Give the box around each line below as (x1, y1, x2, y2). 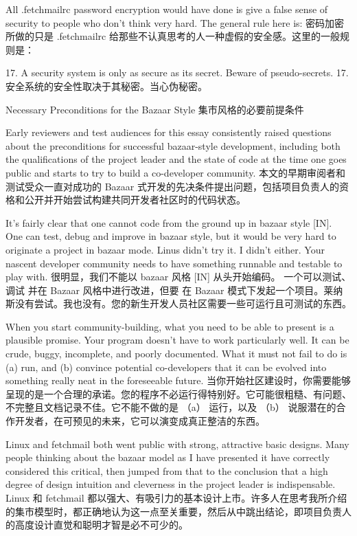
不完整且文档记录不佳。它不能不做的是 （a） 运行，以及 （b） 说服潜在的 (5, 400, 336, 414)
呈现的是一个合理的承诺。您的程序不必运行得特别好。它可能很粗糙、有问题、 (5, 386, 352, 401)
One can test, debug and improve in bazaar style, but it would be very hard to (5, 229, 336, 243)
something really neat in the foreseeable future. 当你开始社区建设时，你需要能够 (5, 373, 352, 388)
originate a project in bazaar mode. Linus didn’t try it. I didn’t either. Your (5, 242, 325, 256)
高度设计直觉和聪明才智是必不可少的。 (14, 517, 188, 532)
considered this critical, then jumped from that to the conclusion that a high (5, 463, 328, 478)
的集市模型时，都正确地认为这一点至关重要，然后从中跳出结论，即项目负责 (5, 504, 342, 518)
